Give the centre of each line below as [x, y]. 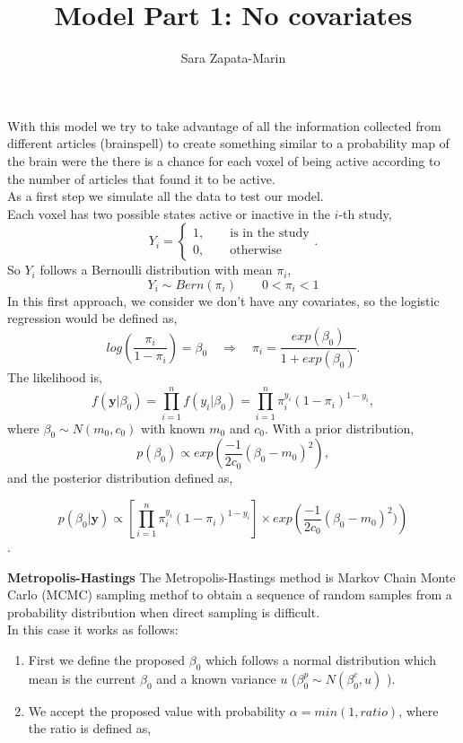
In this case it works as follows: [93, 629]
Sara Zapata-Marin [233, 58]
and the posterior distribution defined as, [120, 478]
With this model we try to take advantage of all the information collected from [224, 125]
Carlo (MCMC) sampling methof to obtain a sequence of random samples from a [230, 594]
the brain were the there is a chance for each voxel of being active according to [224, 160]
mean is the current [82, 678]
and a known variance [216, 678]
